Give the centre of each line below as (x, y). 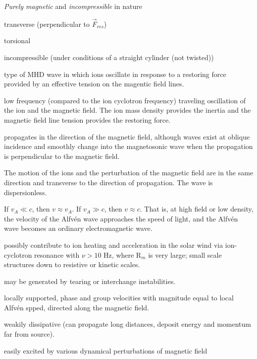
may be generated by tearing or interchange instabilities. (90, 281)
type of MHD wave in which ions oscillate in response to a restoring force (115, 74)
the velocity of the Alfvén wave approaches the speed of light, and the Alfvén (121, 218)
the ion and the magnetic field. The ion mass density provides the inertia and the (128, 110)
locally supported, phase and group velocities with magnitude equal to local (119, 298)
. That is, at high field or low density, (197, 209)
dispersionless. (26, 192)
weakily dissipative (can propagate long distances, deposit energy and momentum (128, 324)
